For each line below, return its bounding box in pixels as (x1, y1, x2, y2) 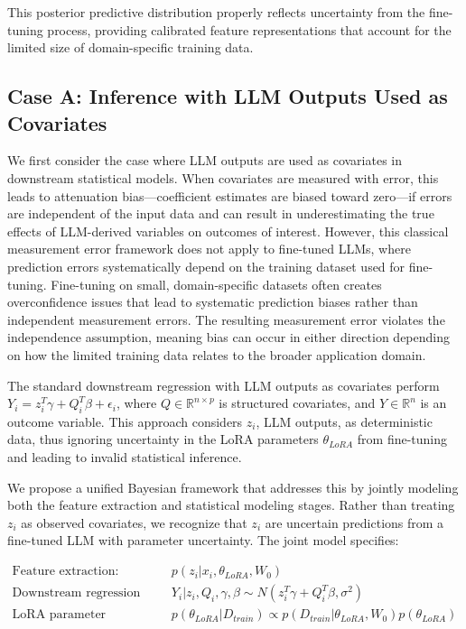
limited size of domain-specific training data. (7, 38, 254, 57)
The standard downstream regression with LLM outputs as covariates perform (7, 375, 440, 394)
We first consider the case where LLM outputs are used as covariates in (7, 151, 403, 170)
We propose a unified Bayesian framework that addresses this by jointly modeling (7, 477, 459, 496)
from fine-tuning (357, 430, 448, 449)
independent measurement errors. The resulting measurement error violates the (7, 310, 445, 328)
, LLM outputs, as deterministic (256, 412, 433, 430)
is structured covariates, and (219, 393, 376, 412)
